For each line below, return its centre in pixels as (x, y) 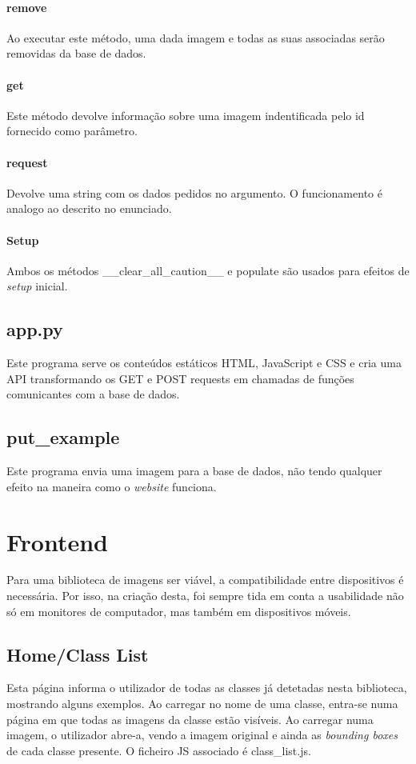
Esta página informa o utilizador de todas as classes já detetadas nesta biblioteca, (207, 688)
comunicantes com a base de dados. (93, 394)
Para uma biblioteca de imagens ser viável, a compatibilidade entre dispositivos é (205, 580)
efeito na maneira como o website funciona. (112, 486)
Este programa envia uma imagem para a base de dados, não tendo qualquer (194, 471)
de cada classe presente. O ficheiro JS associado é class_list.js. (159, 750)
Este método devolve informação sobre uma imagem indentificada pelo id (186, 115)
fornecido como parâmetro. (72, 131)
